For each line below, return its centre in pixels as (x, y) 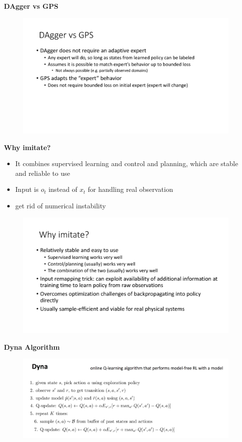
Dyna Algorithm (32, 347)
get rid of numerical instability (60, 206)
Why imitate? (27, 147)
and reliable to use (43, 173)
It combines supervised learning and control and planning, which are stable (127, 163)
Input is (27, 189)
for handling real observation (130, 189)
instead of (63, 189)
